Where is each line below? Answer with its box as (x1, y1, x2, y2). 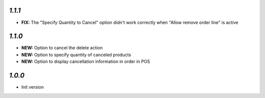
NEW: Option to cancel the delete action (21, 45, 103, 51)
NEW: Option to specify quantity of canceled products (21, 52, 132, 58)
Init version (21, 84, 44, 90)
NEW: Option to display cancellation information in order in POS (21, 59, 150, 64)
